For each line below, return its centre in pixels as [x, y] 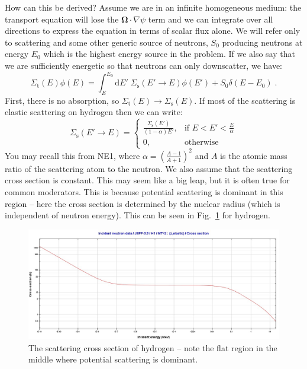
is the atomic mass [254, 155]
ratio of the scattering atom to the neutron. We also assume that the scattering [149, 168]
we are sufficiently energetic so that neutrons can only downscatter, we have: [144, 65]
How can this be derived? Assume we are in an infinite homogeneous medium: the [153, 7]
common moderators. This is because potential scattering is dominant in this [144, 191]
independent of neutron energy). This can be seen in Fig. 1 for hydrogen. [138, 215]
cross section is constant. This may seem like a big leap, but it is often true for [147, 180]
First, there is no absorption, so [62, 100]
